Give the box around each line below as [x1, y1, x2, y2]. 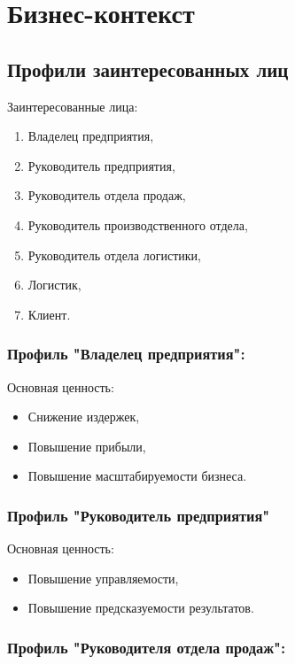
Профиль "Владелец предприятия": [7, 343, 245, 365]
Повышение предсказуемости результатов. [27, 598, 254, 617]
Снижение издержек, [27, 407, 140, 426]
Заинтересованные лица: [7, 97, 138, 115]
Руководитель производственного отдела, [27, 215, 248, 234]
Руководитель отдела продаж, [27, 186, 186, 205]
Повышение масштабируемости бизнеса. [27, 467, 247, 485]
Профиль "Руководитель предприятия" [7, 504, 270, 526]
